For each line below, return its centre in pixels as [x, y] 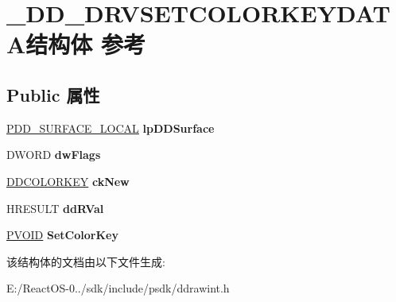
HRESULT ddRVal [55, 208]
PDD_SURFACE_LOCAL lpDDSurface [111, 128]
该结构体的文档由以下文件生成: [86, 261]
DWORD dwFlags [54, 155]
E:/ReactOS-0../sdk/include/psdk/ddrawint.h [118, 288]
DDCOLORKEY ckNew [68, 181]
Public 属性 [53, 94]
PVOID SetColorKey [62, 235]
